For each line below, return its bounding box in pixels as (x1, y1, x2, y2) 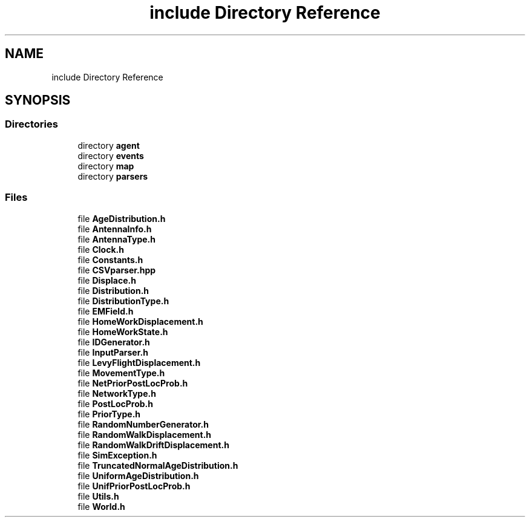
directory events (77, 150, 144, 161)
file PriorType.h (77, 408, 141, 419)
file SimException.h (77, 449, 157, 460)
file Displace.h (77, 275, 136, 285)
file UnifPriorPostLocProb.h (77, 480, 191, 491)
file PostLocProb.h (77, 398, 153, 409)
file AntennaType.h (77, 233, 155, 244)
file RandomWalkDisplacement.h (77, 429, 212, 440)
